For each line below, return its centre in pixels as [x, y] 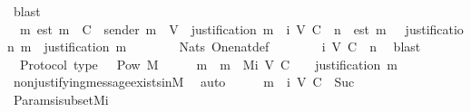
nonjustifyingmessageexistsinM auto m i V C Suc [184, 82]
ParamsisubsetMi [61, 99]
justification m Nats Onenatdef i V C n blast [232, 47]
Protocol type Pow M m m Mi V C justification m [208, 64]
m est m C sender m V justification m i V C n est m [203, 28]
